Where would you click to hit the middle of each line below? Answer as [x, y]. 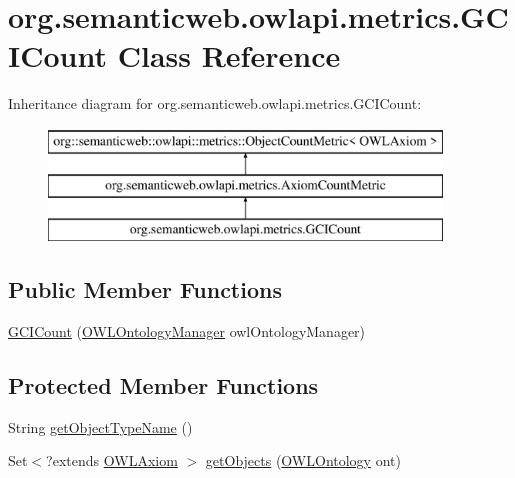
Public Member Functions [145, 289]
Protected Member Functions [163, 385]
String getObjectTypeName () [100, 426]
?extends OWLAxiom [112, 460]
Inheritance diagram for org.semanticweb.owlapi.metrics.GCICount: [215, 103]
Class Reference [229, 55]
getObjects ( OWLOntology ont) [303, 460]
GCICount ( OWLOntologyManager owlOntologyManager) [187, 331]
